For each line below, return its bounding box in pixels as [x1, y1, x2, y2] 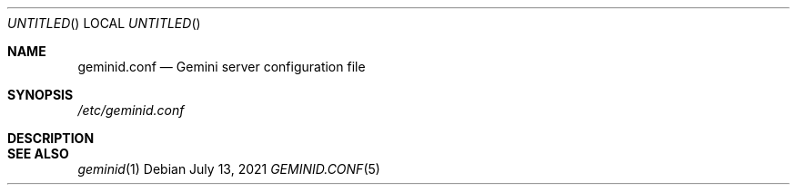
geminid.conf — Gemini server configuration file [77, 59, 366, 74]
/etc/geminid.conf [77, 102, 185, 118]
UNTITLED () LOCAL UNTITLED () [7, 15, 201, 31]
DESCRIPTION [7, 130, 95, 146]
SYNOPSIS [7, 87, 74, 102]
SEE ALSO [7, 146, 69, 161]
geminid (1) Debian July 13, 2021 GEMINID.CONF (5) [77, 161, 380, 177]
